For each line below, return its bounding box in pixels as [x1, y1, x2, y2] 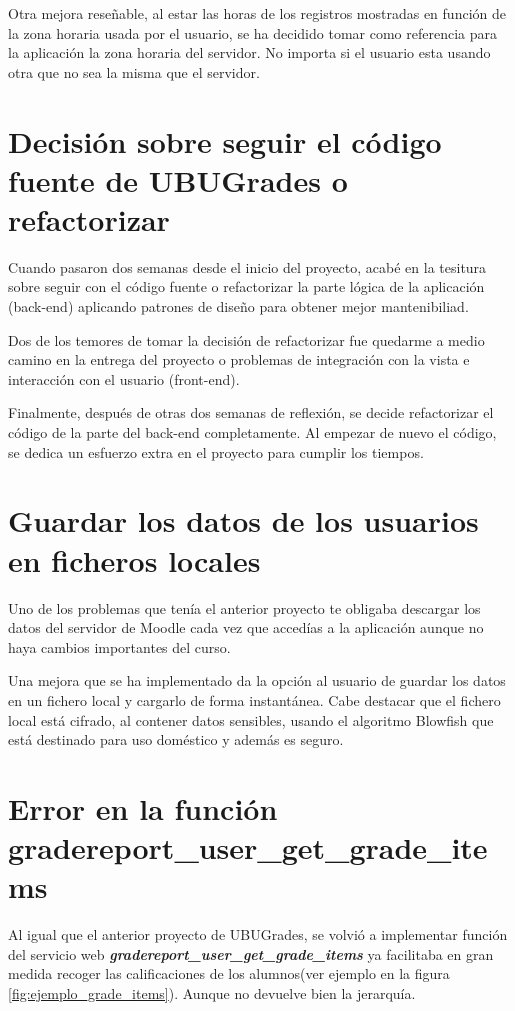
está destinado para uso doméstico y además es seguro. [8, 729, 344, 750]
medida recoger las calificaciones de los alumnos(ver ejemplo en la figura [8, 963, 450, 984]
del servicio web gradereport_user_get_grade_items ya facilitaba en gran [8, 943, 494, 964]
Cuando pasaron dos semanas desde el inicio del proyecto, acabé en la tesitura [8, 256, 487, 277]
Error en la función [8, 787, 278, 828]
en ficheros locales [8, 539, 261, 580]
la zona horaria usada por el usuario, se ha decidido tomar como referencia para [8, 22, 497, 43]
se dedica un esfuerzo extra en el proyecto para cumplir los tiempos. [8, 441, 424, 462]
